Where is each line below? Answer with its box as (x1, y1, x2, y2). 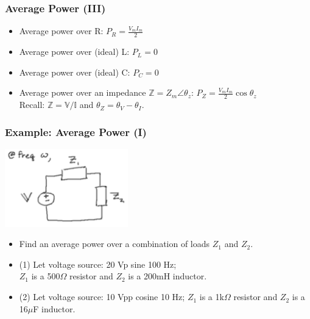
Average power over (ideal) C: (19, 65, 130, 78)
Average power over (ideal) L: (19, 45, 130, 58)
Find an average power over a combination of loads (19, 237, 210, 250)
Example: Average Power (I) (5, 124, 147, 139)
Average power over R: (19, 24, 104, 37)
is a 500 (31, 270, 60, 282)
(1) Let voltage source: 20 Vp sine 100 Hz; (19, 257, 177, 270)
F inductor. (33, 302, 76, 315)
